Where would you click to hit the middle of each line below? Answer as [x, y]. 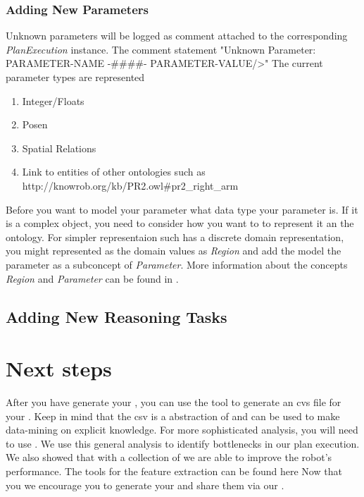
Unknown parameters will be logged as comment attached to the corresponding [177, 36]
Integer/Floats [53, 100]
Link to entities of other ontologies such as [114, 172]
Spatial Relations [59, 148]
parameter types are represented [75, 77]
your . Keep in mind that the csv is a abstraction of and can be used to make [173, 416]
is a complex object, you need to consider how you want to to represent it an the [180, 223]
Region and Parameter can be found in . [92, 278]
